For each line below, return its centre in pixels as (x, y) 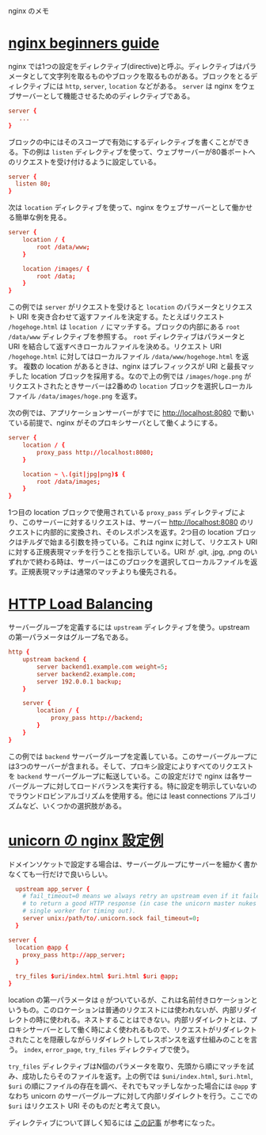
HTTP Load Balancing (81, 604)
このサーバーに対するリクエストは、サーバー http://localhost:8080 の (135, 522)
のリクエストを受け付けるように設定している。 (84, 162)
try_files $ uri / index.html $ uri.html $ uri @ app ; (97, 977)
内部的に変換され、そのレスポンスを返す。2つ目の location (138, 532)
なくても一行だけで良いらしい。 (60, 874)
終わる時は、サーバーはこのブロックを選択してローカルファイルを (143, 562)
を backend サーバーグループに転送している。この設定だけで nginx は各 (123, 776)
